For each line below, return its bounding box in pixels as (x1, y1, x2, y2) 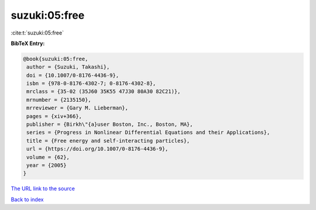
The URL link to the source (11, 185, 75, 192)
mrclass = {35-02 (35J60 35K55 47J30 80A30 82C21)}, (26, 88, 181, 95)
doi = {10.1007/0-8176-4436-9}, (26, 72, 119, 78)
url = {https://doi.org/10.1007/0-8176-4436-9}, (26, 146, 169, 152)
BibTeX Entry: (11, 40, 45, 47)
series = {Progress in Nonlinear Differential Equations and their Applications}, (26, 129, 270, 136)
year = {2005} (26, 162, 67, 168)
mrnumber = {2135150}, (26, 97, 92, 103)
